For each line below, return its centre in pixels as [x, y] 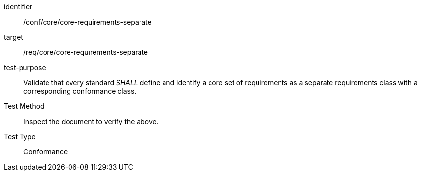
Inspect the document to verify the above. [91, 121]
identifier [18, 7]
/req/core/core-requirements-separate [86, 52]
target [13, 37]
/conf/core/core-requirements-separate [88, 22]
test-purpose [25, 67]
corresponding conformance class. [80, 91]
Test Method [24, 106]
